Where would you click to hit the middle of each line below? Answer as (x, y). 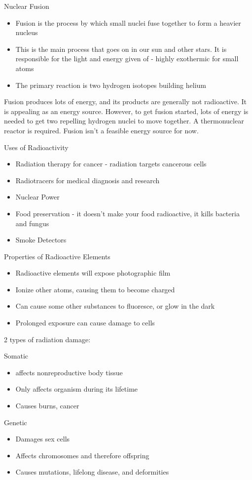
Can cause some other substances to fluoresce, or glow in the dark (115, 306)
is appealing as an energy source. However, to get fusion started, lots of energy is (126, 111)
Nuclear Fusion (27, 6)
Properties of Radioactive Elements (57, 256)
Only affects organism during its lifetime (77, 389)
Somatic (16, 356)
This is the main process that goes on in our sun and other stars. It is (121, 49)
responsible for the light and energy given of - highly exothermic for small (127, 59)
